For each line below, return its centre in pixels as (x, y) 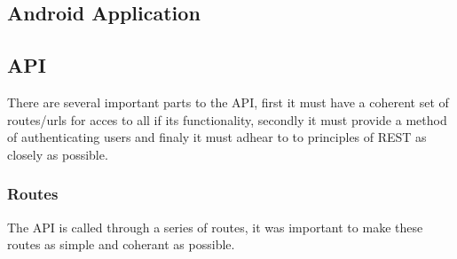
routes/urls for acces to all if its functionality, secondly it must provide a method (227, 119)
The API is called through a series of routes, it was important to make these (215, 227)
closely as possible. (58, 154)
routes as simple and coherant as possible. (121, 244)
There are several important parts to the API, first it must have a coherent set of (228, 102)
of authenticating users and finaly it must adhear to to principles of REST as (217, 137)
